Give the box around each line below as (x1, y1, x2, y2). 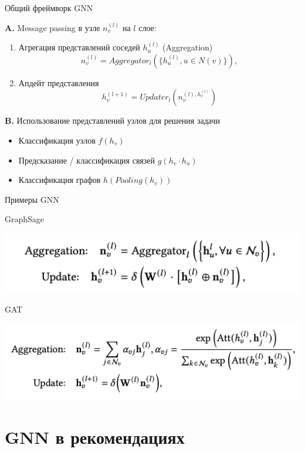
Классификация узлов (18, 134, 96, 146)
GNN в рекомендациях (5, 424, 185, 448)
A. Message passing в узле (5, 21, 100, 33)
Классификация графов (18, 174, 101, 186)
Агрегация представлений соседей (18, 41, 140, 53)
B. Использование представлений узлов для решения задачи (5, 114, 221, 127)
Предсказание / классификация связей (18, 154, 155, 166)
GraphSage (5, 213, 45, 225)
